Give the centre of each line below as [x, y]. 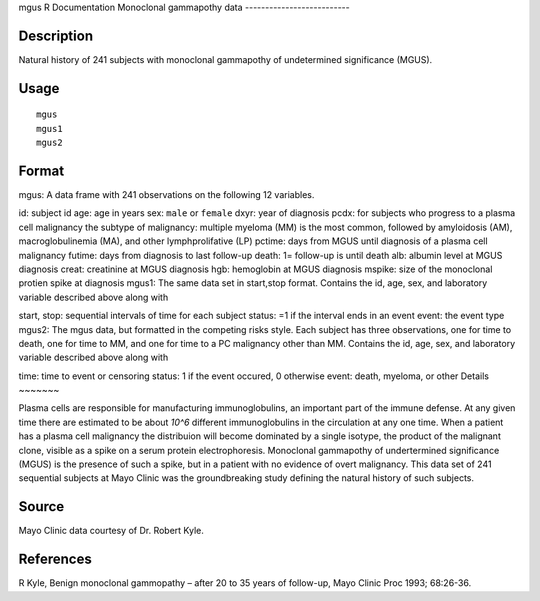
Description [56, 35]
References [55, 559]
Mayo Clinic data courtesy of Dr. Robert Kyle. [111, 531]
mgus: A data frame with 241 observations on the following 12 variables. [166, 194]
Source [41, 506]
